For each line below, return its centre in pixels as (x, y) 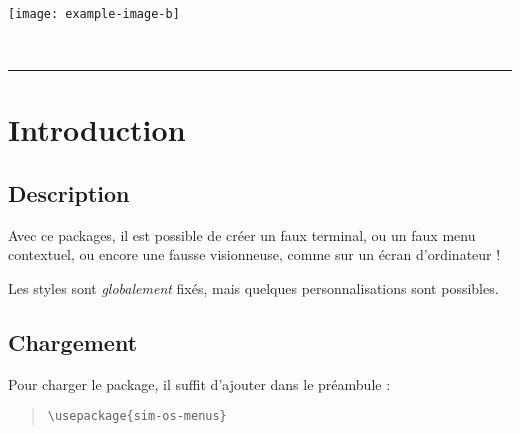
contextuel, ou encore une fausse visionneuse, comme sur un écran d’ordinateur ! (254, 254)
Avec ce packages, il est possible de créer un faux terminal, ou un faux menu (242, 234)
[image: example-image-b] (94, 14)
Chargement (73, 342)
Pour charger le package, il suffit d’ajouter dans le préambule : (199, 383)
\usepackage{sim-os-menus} (137, 416)
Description (69, 193)
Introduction (97, 129)
